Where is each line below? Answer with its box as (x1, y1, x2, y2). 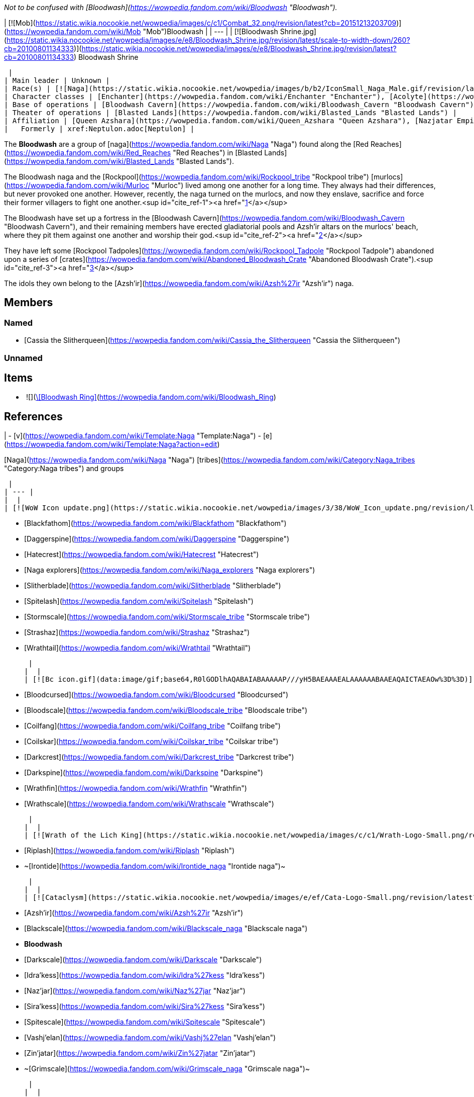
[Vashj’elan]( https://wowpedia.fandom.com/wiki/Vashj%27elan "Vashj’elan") (24, 1033, 276, 1042)
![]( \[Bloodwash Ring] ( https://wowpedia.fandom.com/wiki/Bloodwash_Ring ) (26, 393, 276, 402)
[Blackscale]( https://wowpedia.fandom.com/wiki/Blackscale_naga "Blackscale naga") (24, 924, 308, 933)
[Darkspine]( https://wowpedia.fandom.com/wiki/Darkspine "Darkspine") (24, 768, 263, 777)
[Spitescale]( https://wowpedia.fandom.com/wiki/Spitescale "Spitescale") (24, 1018, 266, 1027)
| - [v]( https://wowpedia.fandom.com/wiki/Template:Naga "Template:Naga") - (4, 431, 261, 440)
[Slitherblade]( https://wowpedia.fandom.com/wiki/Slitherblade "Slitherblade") (24, 581, 281, 590)
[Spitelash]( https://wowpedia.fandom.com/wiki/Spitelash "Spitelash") (24, 597, 254, 606)
